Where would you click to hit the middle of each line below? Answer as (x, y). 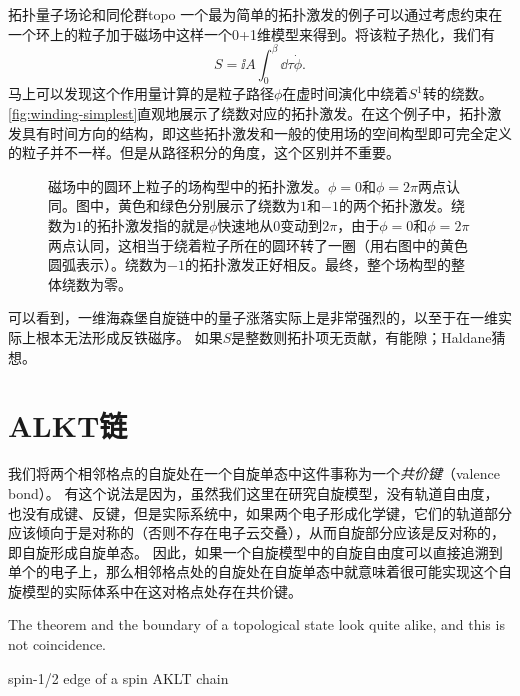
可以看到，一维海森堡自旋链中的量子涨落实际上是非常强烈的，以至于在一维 (253, 317)
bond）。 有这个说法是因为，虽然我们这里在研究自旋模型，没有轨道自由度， (253, 492)
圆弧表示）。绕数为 (107, 264)
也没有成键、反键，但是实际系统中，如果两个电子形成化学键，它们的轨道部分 (260, 512)
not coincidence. (57, 644)
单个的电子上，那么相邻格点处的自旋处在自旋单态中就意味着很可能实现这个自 (260, 571)
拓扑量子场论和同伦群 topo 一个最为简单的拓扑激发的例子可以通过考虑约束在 (255, 14)
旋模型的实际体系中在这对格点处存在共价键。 (155, 590)
